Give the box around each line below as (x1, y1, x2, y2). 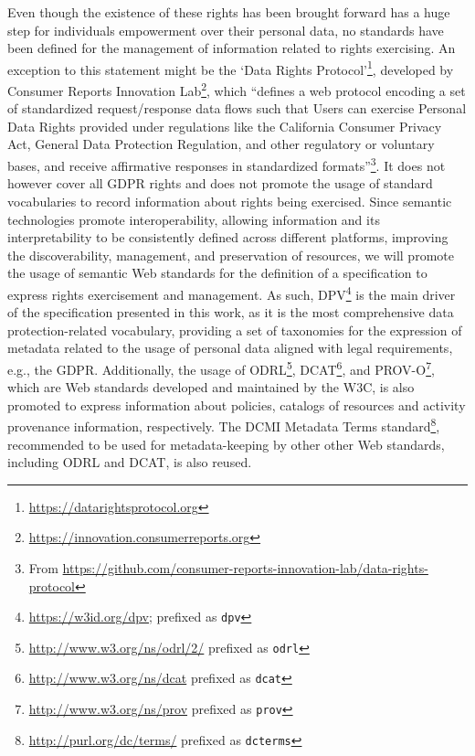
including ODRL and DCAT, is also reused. (7, 453, 252, 472)
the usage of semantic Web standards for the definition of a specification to (7, 263, 427, 282)
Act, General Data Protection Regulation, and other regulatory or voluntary (7, 134, 435, 154)
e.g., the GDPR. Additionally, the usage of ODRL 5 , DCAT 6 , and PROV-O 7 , (7, 357, 435, 378)
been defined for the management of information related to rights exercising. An (7, 38, 456, 58)
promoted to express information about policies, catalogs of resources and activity (7, 395, 466, 414)
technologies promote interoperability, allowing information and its (7, 209, 380, 229)
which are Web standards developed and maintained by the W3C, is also (7, 378, 415, 397)
